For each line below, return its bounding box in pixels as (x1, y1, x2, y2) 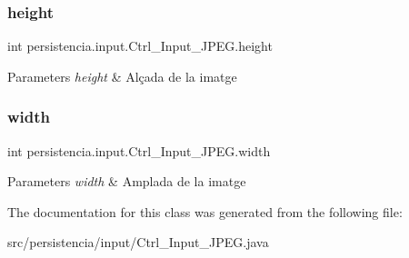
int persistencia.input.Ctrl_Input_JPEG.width (7, 141, 271, 160)
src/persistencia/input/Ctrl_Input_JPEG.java (7, 233, 269, 252)
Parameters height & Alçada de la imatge (7, 66, 237, 85)
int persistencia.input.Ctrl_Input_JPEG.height (7, 36, 273, 55)
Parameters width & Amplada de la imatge (7, 172, 246, 191)
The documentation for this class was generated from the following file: (7, 202, 403, 221)
